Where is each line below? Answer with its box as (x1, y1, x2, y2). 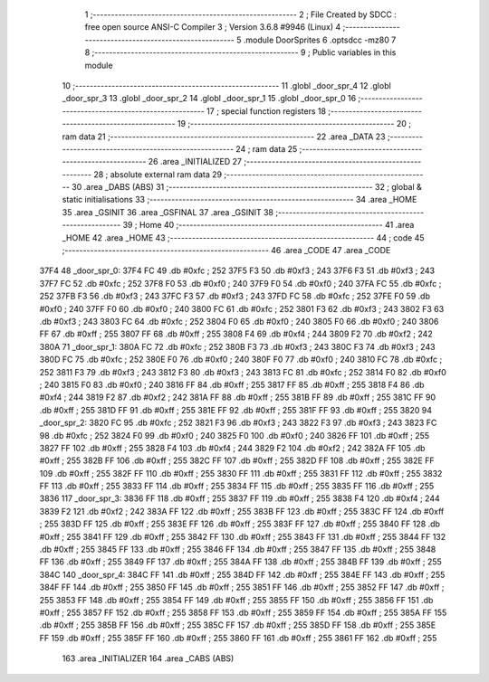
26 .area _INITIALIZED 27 (148, 156, 243, 167)
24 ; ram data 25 (235, 143, 298, 154)
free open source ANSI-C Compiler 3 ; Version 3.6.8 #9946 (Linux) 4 (84, 22, 341, 33)
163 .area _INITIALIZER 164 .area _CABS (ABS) (62, 653, 235, 664)
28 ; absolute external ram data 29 (93, 168, 222, 180)
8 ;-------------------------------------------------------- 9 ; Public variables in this (84, 47, 397, 58)
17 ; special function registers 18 (206, 105, 326, 117)
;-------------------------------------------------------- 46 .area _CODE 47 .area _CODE (62, 245, 391, 256)
